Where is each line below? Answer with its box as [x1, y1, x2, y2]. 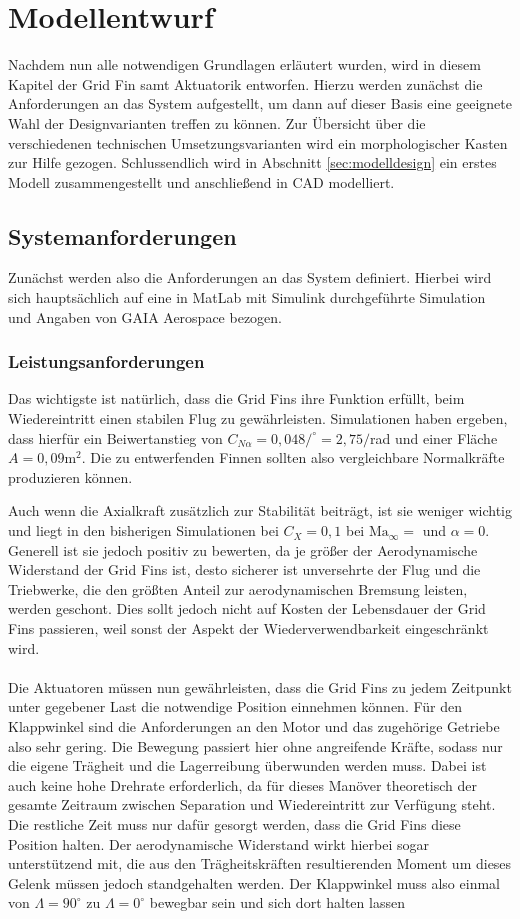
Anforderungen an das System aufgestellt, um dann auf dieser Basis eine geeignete [8, 93, 512, 114]
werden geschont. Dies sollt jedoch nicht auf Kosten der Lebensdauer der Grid [8, 598, 486, 619]
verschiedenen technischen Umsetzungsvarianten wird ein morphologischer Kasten [8, 132, 508, 153]
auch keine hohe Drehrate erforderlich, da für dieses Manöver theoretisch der [8, 774, 477, 795]
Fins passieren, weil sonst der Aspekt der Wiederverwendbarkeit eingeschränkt [8, 618, 489, 639]
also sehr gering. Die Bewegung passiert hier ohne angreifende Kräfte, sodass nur [8, 735, 503, 756]
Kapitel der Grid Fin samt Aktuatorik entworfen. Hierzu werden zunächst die [8, 73, 483, 94]
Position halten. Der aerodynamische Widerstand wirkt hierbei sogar [8, 833, 429, 854]
